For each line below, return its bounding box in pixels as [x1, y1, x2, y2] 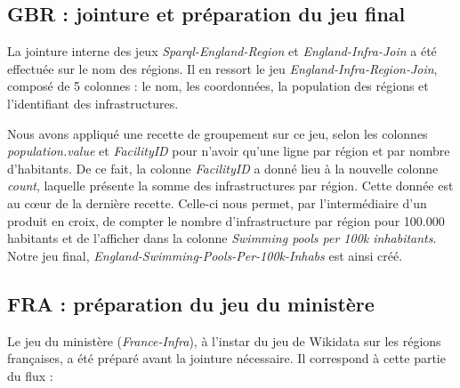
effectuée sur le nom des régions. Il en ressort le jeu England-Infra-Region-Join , [7, 59, 438, 77]
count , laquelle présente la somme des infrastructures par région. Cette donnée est [7, 176, 454, 195]
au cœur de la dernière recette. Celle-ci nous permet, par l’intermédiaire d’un [7, 193, 427, 212]
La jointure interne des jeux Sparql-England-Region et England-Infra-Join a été [7, 42, 437, 61]
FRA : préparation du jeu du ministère [7, 289, 375, 317]
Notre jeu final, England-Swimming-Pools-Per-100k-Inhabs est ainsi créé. [7, 246, 403, 264]
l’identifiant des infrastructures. [7, 93, 179, 112]
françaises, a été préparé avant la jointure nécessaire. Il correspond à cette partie [7, 349, 446, 368]
